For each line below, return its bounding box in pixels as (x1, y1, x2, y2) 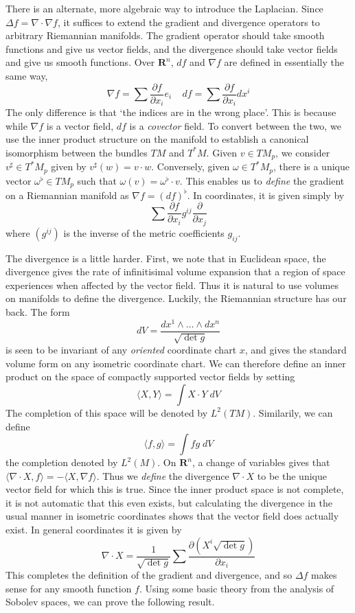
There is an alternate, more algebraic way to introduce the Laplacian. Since (5, 1, 323, 15)
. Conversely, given (151, 159, 230, 174)
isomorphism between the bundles (5, 145, 148, 159)
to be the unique (257, 468, 327, 483)
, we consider (275, 145, 330, 159)
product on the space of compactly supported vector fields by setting (5, 369, 295, 384)
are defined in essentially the (224, 55, 344, 69)
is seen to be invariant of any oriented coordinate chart (5, 343, 237, 357)
